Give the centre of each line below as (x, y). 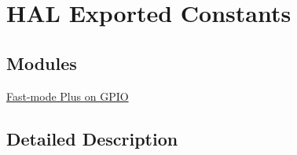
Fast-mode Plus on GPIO (68, 96)
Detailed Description (92, 138)
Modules (42, 63)
